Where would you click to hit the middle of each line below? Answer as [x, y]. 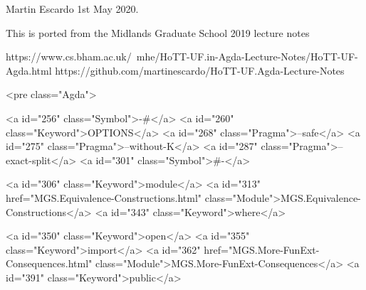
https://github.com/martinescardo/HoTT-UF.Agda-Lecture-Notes [200, 70]
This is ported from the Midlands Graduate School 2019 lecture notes [158, 32]
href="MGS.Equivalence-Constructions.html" [104, 197]
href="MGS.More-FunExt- [262, 249]
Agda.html [29, 70]
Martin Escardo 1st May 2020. [72, 9]
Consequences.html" [49, 263]
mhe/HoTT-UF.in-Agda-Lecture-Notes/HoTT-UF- [247, 57]
